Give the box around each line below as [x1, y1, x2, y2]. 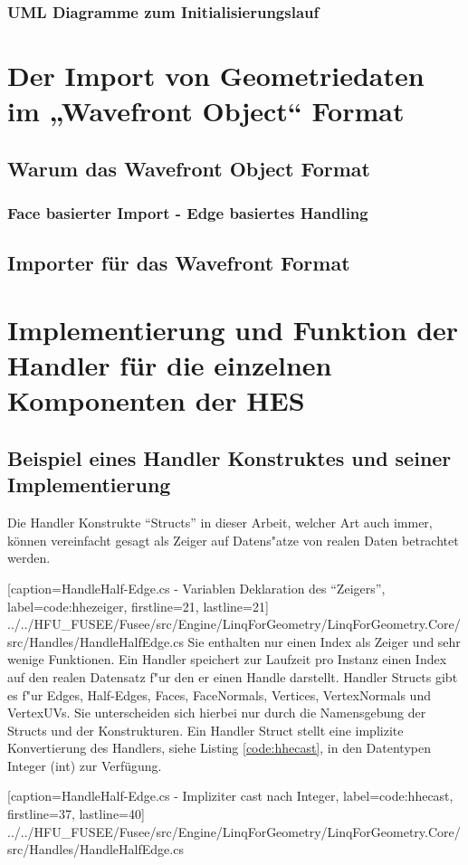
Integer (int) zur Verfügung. [7, 756, 162, 775]
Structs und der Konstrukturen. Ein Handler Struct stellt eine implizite [7, 720, 404, 739]
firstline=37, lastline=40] [7, 804, 145, 823]
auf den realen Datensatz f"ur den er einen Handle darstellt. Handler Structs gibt [7, 667, 458, 686]
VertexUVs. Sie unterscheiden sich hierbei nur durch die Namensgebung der [7, 703, 426, 722]
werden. [7, 548, 51, 567]
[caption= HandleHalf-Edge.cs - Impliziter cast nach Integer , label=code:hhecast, [7, 786, 454, 805]
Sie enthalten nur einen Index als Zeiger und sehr [187, 632, 461, 651]
